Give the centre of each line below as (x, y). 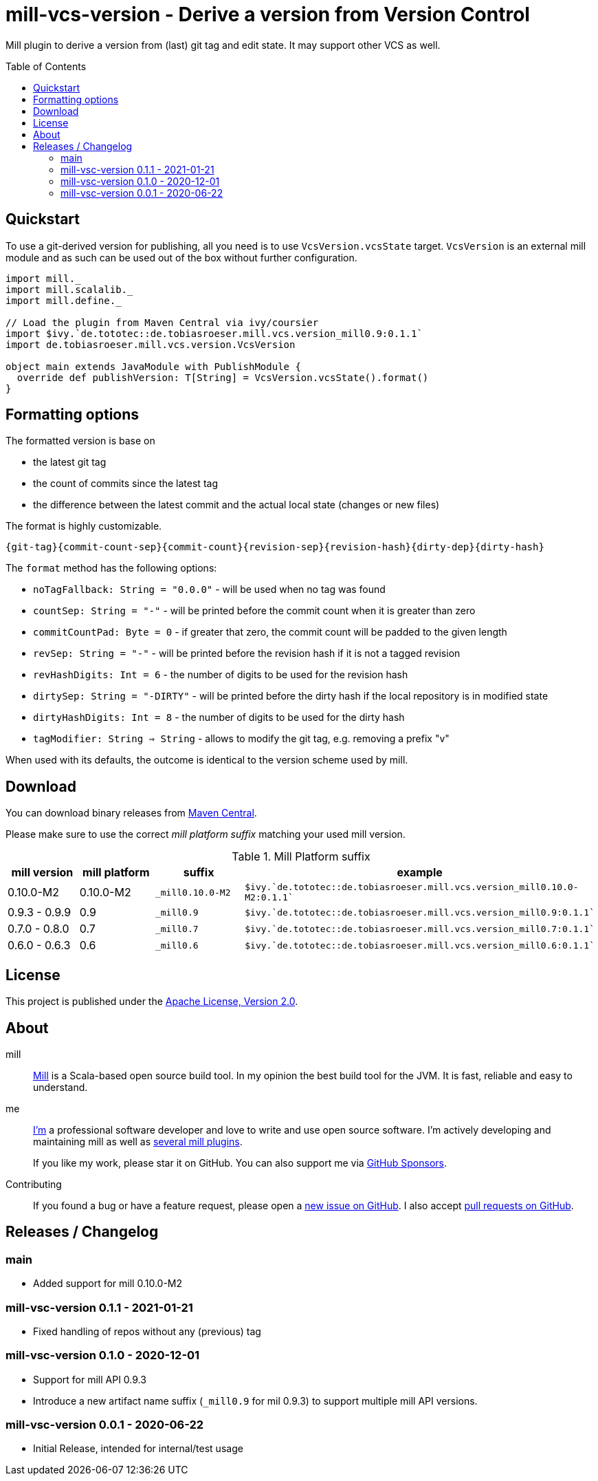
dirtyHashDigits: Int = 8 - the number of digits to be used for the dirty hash (219, 717)
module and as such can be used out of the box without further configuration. (181, 257)
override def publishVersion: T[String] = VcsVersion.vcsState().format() (223, 377)
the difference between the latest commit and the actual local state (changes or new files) (236, 505)
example (420, 873)
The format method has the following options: (111, 568)
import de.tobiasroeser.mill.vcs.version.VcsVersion (151, 344)
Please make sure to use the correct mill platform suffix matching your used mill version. (206, 834)
